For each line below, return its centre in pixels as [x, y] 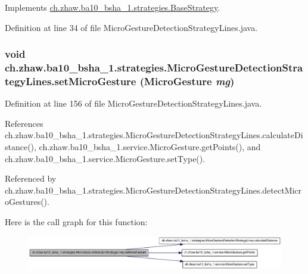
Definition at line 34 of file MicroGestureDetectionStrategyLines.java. [131, 27]
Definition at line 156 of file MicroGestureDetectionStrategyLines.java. [133, 103]
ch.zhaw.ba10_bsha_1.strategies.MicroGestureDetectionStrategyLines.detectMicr [153, 190]
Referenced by [31, 178]
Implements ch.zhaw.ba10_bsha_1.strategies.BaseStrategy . [113, 7]
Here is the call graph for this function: [76, 222]
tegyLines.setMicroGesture [71, 81]
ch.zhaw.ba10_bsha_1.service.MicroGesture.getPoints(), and [150, 147]
